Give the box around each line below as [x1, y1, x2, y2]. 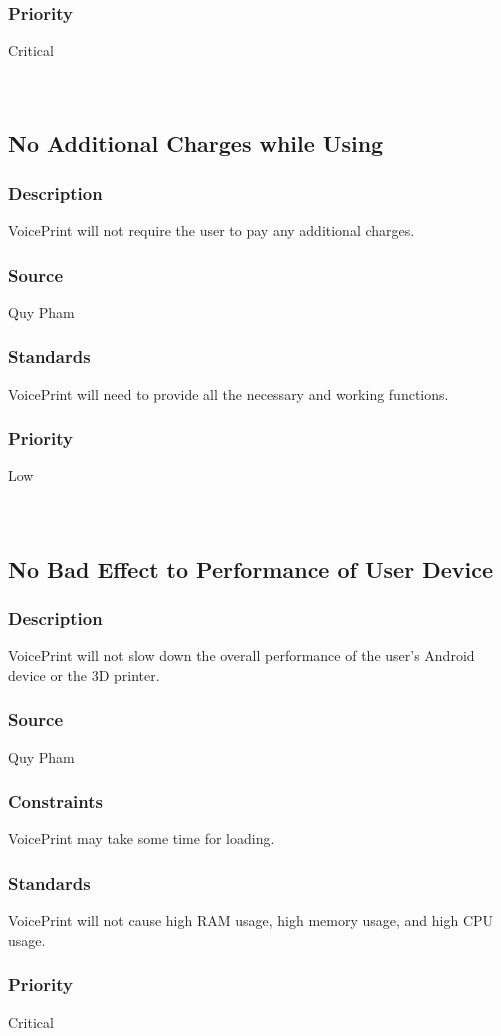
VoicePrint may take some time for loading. [8, 828, 275, 849]
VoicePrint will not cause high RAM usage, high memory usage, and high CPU [8, 910, 494, 931]
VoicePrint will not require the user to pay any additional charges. [8, 220, 415, 240]
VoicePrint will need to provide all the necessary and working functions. [8, 383, 449, 404]
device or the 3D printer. [8, 664, 160, 685]
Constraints [8, 789, 103, 814]
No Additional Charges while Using [8, 128, 384, 159]
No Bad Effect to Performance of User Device [8, 553, 493, 584]
